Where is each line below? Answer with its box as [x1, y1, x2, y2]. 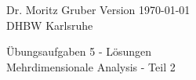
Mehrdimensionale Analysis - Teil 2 [6, 58, 176, 75]
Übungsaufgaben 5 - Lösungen [6, 43, 152, 60]
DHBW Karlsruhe [6, 16, 93, 33]
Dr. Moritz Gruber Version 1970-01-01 [6, 2, 191, 17]
